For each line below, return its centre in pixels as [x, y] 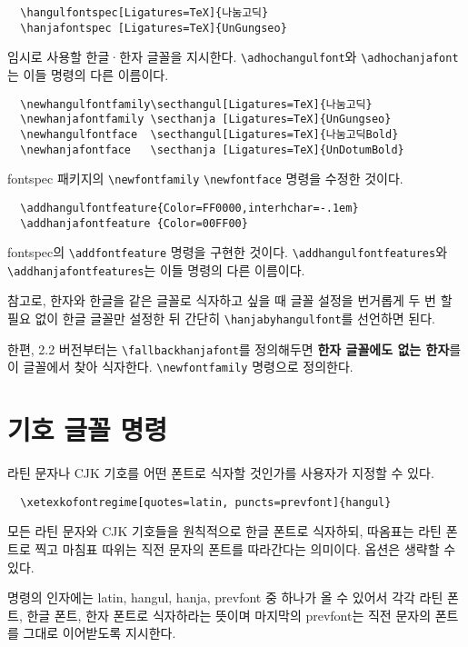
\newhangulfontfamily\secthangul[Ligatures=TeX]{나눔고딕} [196, 104]
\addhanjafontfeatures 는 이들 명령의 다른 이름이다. [156, 269]
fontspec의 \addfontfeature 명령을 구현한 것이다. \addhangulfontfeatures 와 [228, 252]
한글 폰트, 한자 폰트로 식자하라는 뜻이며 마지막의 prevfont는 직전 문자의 [229, 615]
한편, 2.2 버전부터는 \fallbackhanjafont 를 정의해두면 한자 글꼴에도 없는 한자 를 [234, 348]
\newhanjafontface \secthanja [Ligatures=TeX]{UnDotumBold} [212, 149]
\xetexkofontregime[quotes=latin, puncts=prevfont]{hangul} [206, 502]
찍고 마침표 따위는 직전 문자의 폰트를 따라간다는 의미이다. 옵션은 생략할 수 [245, 549]
